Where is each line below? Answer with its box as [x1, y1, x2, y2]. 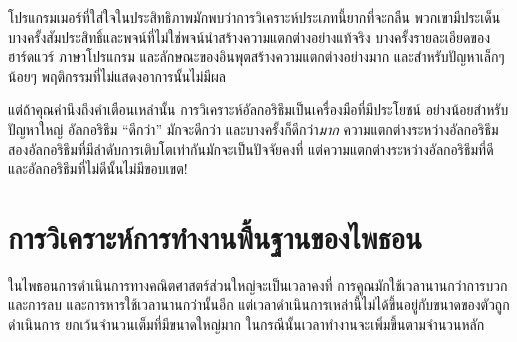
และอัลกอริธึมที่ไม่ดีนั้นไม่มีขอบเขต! [8, 158, 188, 179]
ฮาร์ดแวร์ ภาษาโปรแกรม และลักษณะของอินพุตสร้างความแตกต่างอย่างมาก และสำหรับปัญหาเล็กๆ [8, 46, 505, 67]
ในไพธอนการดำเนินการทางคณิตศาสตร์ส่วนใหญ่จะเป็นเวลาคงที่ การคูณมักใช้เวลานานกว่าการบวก [8, 274, 508, 295]
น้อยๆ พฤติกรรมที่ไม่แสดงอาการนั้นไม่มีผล [8, 65, 226, 86]
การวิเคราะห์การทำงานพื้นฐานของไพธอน [8, 216, 422, 257]
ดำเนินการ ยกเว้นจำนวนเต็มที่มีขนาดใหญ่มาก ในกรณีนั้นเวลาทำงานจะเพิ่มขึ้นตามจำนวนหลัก [8, 314, 485, 335]
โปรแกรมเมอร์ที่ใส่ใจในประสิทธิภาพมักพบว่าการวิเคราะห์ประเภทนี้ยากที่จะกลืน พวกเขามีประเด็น [8, 7, 501, 27]
